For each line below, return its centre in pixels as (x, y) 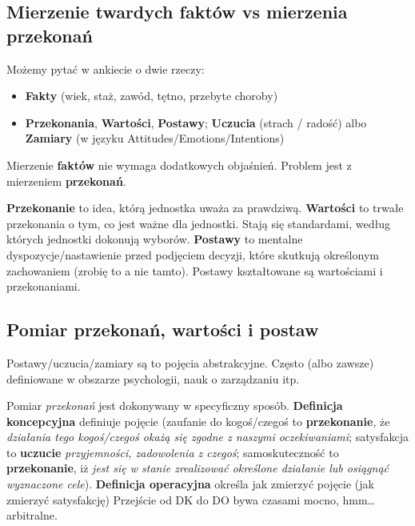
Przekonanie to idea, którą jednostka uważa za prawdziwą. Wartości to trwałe (205, 208)
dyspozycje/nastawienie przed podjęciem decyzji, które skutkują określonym (193, 254)
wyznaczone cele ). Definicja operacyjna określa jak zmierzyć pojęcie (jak (190, 484)
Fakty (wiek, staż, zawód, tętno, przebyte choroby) (152, 96)
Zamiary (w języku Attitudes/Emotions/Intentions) (155, 138)
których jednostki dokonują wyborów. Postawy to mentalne (155, 239)
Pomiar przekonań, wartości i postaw (163, 329)
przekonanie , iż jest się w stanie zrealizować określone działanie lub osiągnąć (198, 468)
